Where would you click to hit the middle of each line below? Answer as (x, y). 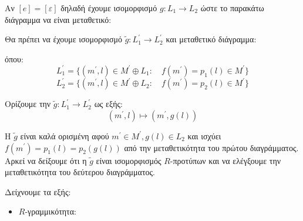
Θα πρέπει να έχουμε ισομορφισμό (63, 39)
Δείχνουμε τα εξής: (38, 191)
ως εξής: (108, 104)
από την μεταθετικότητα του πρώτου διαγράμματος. (211, 147)
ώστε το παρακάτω (232, 8)
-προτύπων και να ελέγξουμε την (225, 160)
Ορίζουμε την (28, 104)
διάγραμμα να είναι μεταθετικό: (58, 19)
